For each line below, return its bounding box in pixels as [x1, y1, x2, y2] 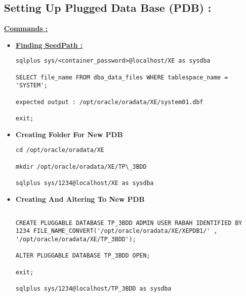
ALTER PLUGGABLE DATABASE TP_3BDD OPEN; [15, 252, 150, 259]
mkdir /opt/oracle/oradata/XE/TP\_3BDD [15, 163, 147, 170]
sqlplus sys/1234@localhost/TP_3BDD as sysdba [15, 285, 171, 293]
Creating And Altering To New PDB [15, 193, 145, 204]
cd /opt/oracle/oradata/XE [15, 147, 104, 154]
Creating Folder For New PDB [15, 129, 123, 139]
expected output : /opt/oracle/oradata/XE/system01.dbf [15, 98, 204, 106]
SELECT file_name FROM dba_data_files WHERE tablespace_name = [15, 74, 228, 81]
